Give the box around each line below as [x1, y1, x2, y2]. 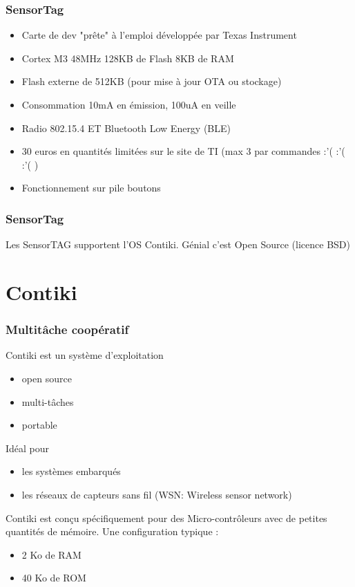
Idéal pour [6, 440, 50, 455]
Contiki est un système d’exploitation [6, 348, 164, 362]
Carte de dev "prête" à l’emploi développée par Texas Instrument [21, 28, 297, 42]
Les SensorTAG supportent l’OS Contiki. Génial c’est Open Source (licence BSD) [6, 237, 350, 252]
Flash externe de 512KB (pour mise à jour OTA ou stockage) [21, 74, 282, 88]
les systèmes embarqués [21, 464, 121, 478]
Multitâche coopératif [6, 321, 129, 338]
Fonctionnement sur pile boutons [21, 180, 161, 195]
